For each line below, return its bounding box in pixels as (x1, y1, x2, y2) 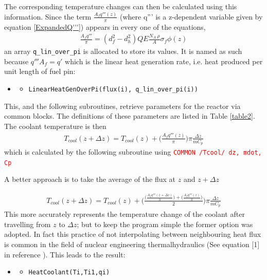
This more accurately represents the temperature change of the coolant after (4, 209, 245, 219)
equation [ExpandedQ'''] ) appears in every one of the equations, (4, 21, 206, 32)
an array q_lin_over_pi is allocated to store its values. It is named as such (4, 46, 242, 57)
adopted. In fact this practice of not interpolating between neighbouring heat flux (4, 229, 261, 239)
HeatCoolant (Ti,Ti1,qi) (28, 269, 110, 276)
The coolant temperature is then (4, 120, 106, 131)
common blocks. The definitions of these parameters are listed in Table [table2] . (4, 110, 255, 121)
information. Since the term (4, 11, 92, 22)
